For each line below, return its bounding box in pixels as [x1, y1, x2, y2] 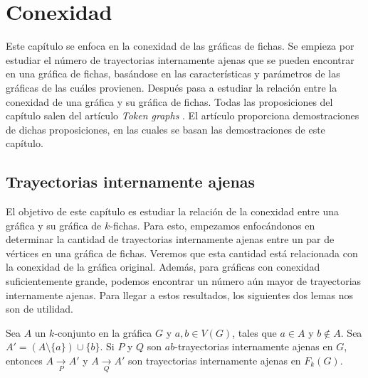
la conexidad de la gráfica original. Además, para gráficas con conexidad [6, 259, 320, 274]
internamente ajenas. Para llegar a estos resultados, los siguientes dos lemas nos [6, 287, 354, 302]
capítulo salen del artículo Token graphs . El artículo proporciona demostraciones [6, 108, 359, 123]
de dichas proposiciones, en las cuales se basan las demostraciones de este [6, 121, 325, 136]
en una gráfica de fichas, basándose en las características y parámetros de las [6, 66, 340, 81]
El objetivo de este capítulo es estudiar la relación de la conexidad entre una [6, 204, 339, 219]
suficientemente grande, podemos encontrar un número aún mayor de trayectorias [6, 274, 362, 288]
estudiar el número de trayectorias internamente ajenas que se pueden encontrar [6, 52, 354, 67]
